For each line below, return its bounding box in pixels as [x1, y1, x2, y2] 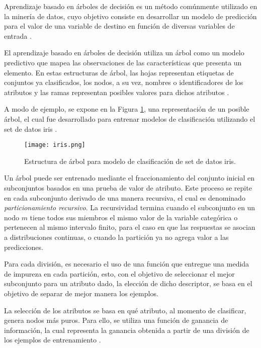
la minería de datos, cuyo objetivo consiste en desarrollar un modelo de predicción [4, 11, 257, 21]
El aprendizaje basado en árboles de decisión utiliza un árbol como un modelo [4, 47, 244, 58]
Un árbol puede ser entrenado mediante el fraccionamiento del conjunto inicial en [4, 172, 255, 183]
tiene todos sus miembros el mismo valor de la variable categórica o [30, 212, 238, 222]
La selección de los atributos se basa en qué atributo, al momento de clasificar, [4, 305, 246, 315]
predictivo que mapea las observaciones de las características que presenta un [4, 57, 242, 67]
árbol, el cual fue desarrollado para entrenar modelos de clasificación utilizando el [4, 113, 255, 124]
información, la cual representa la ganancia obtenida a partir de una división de [4, 324, 249, 335]
